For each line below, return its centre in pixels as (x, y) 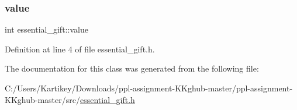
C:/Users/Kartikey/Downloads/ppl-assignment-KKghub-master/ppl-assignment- (149, 88)
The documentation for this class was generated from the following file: (132, 68)
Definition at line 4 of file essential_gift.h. (80, 49)
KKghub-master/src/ (42, 99)
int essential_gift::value (46, 29)
